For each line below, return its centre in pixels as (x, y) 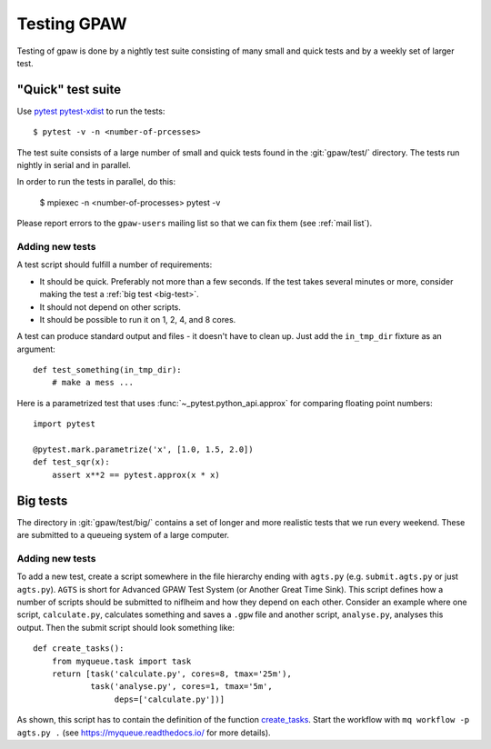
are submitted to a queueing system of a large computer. (123, 535)
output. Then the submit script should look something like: (126, 627)
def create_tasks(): (79, 649)
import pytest (64, 424)
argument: (36, 349)
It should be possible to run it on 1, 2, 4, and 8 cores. (138, 319)
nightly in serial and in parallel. (74, 165)
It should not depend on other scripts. (110, 307)
